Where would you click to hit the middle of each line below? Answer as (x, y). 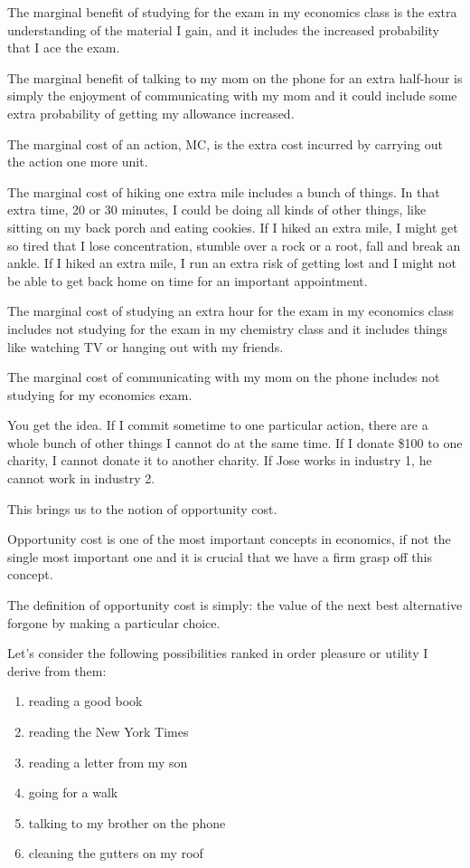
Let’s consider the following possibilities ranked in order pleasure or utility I (218, 653)
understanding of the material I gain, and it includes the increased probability (224, 29)
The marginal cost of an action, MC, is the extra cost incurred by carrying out (225, 143)
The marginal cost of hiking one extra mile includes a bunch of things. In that (224, 191)
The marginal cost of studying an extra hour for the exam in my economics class (231, 311)
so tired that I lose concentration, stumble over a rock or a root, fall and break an (234, 245)
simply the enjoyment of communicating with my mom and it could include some (232, 95)
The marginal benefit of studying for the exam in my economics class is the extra (232, 12)
